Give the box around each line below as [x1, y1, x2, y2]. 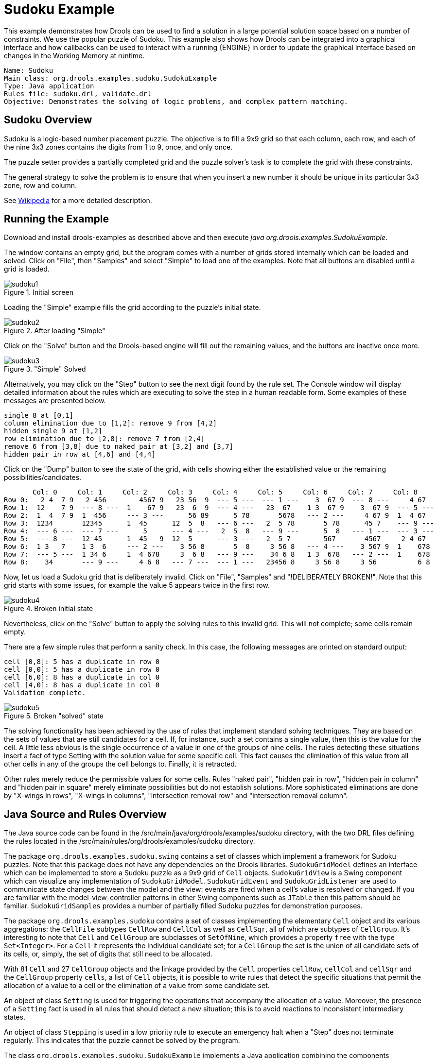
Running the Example [4, 213, 109, 225]
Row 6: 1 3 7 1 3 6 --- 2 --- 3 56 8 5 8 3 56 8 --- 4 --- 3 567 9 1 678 [4, 543, 430, 551]
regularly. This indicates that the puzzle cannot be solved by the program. [4, 1036, 240, 1045]
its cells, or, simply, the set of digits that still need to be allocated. [4, 950, 212, 958]
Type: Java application [4, 82, 94, 90]
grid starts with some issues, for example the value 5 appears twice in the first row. [4, 581, 270, 590]
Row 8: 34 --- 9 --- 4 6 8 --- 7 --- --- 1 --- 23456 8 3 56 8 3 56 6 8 [4, 558, 430, 566]
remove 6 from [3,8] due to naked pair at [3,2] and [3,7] [4, 443, 234, 451]
